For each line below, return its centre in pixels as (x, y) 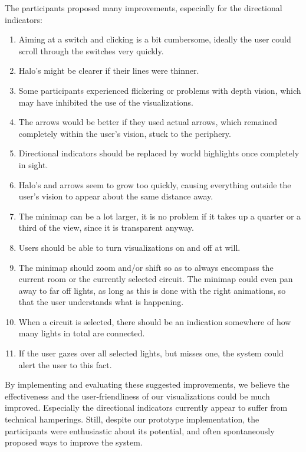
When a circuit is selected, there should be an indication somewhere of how (155, 321)
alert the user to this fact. (65, 364)
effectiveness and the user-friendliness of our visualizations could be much (137, 396)
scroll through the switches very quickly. (91, 50)
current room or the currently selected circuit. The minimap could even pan (156, 279)
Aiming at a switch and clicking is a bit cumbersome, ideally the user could (155, 39)
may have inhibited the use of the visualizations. (106, 102)
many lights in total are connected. (82, 333)
